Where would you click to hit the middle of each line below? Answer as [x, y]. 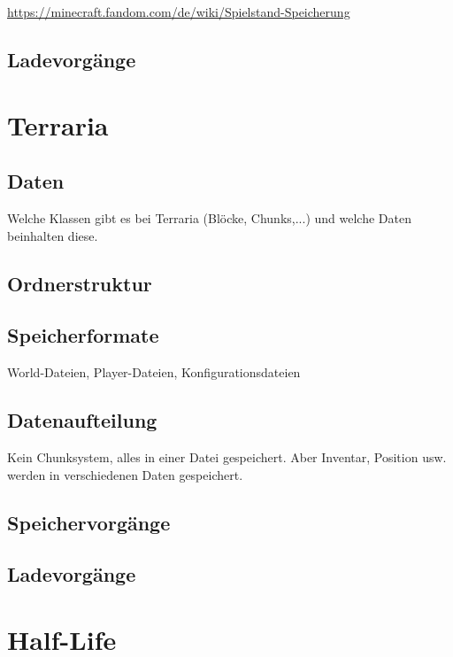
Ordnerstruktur [80, 283]
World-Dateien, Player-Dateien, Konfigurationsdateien [154, 372]
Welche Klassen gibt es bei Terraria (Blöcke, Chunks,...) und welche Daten [209, 217]
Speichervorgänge [89, 522]
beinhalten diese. [53, 235]
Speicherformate [83, 335]
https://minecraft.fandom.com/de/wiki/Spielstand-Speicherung [179, 12]
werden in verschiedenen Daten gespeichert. [125, 474]
